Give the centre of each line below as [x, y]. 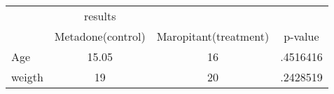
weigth [27, 77]
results [100, 16]
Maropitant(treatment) [213, 36]
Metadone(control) [100, 36]
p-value [301, 36]
